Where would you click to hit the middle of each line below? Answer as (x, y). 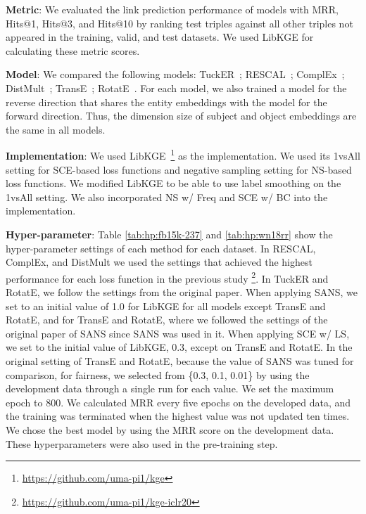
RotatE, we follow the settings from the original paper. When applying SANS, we (182, 292)
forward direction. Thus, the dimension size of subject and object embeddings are (181, 116)
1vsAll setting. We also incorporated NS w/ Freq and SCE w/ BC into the (167, 197)
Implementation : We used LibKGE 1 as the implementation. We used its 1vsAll (183, 154)
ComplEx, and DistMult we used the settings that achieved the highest (159, 262)
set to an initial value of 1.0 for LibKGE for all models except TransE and (166, 306)
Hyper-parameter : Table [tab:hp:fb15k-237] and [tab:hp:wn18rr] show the (169, 234)
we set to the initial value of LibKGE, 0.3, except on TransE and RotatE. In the (179, 347)
